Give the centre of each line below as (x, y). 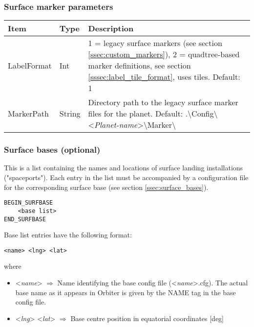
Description (111, 28)
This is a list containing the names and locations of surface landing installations (124, 168)
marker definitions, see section (139, 66)
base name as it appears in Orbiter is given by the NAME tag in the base (126, 292)
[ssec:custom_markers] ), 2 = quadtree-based (164, 54)
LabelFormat (30, 66)
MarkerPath (28, 114)
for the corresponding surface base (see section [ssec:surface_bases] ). (106, 187)
